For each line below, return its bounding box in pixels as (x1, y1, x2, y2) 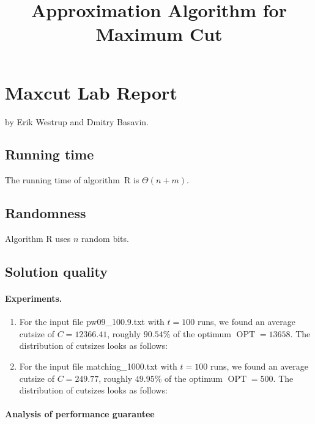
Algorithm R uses (5, 232, 71, 245)
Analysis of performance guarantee (5, 408, 155, 420)
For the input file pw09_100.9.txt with (19, 315, 165, 328)
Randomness (5, 203, 86, 222)
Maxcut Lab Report (5, 79, 177, 104)
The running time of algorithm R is (5, 174, 139, 186)
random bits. (81, 232, 129, 245)
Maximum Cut (95, 21, 223, 46)
